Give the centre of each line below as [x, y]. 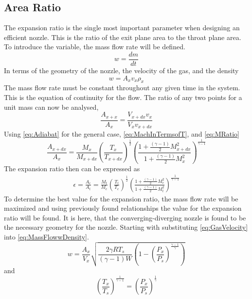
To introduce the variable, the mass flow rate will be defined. [95, 47]
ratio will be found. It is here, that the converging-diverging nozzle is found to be [125, 217]
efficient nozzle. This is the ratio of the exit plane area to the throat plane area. [123, 37]
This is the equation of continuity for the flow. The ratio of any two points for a [123, 97]
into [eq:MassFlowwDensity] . [46, 236]
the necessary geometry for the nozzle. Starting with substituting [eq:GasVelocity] [126, 227]
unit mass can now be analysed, [51, 107]
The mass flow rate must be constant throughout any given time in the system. [122, 88]
